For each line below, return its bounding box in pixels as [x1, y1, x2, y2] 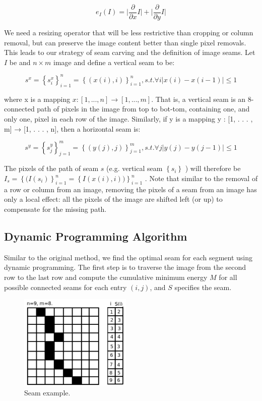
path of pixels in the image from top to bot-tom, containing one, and [37, 103, 250, 114]
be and [9, 56, 31, 67]
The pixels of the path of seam [4, 163, 99, 174]
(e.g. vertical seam [106, 163, 163, 174]
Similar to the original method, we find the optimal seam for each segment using [4, 252, 253, 262]
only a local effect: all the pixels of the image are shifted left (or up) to [4, 194, 223, 204]
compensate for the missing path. [4, 203, 107, 214]
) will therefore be [185, 163, 241, 174]
